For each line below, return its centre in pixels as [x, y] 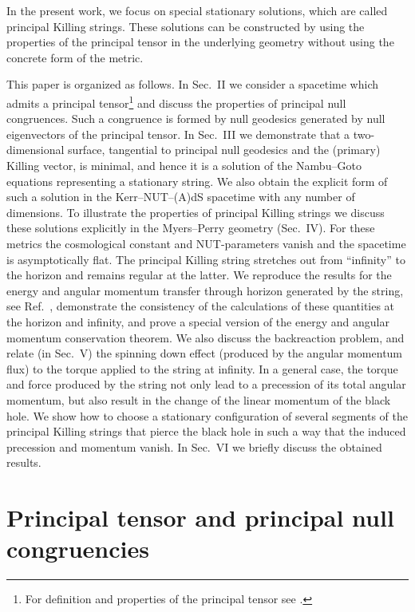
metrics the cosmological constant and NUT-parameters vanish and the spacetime [206, 243]
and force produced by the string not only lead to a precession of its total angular [206, 384]
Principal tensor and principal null [200, 517]
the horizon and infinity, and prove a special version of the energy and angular [198, 321]
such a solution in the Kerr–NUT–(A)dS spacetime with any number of [181, 197]
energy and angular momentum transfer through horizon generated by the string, [205, 290]
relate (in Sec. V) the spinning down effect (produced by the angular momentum [205, 353]
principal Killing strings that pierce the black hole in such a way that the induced [206, 431]
